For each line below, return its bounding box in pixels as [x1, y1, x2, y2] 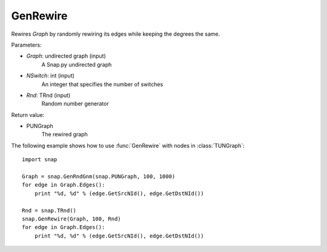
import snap [22, 156, 58, 163]
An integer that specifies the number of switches [41, 81, 163, 88]
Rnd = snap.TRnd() [22, 207, 77, 214]
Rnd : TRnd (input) [26, 91, 71, 99]
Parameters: [11, 41, 42, 48]
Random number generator [41, 100, 109, 107]
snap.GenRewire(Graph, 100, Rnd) [22, 215, 121, 222]
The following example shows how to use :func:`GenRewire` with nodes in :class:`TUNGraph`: [11, 142, 245, 149]
